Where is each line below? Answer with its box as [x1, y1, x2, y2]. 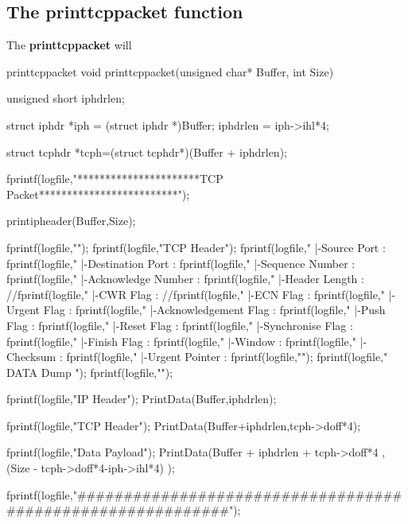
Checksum [6, 348, 56, 365]
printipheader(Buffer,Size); [6, 212, 136, 229]
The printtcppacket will [6, 37, 132, 53]
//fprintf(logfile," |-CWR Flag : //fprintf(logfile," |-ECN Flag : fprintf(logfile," [6, 285, 385, 302]
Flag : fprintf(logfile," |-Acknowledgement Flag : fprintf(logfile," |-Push [43, 301, 386, 318]
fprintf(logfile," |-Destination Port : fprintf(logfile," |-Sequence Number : [6, 254, 356, 271]
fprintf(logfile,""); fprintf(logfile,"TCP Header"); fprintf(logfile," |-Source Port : [6, 239, 386, 255]
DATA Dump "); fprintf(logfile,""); [6, 363, 173, 380]
